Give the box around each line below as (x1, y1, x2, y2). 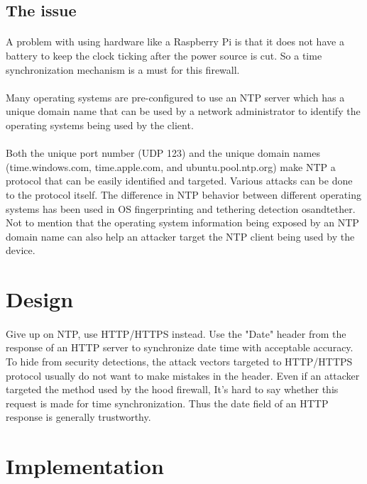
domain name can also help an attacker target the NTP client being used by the (6, 229, 355, 243)
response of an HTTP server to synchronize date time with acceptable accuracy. (6, 340, 354, 355)
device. (6, 243, 35, 258)
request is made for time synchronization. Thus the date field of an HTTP (6, 395, 329, 410)
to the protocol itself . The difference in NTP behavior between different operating (6, 187, 361, 202)
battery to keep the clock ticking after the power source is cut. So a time (6, 48, 322, 62)
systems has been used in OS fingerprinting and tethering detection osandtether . (6, 201, 356, 216)
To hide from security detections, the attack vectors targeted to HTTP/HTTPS (6, 354, 353, 369)
